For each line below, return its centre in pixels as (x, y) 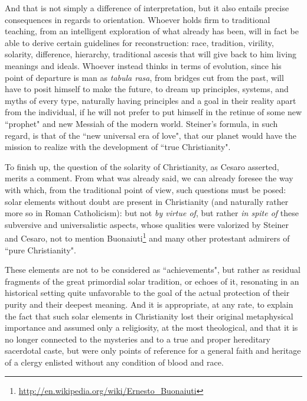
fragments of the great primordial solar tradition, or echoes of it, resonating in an (152, 281)
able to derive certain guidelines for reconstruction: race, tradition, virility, (139, 42)
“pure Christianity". (40, 250)
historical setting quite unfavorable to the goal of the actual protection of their (147, 293)
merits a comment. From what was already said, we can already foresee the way (149, 178)
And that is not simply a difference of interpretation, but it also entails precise (147, 8)
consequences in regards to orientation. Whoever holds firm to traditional (138, 19)
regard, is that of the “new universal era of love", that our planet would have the (151, 135)
